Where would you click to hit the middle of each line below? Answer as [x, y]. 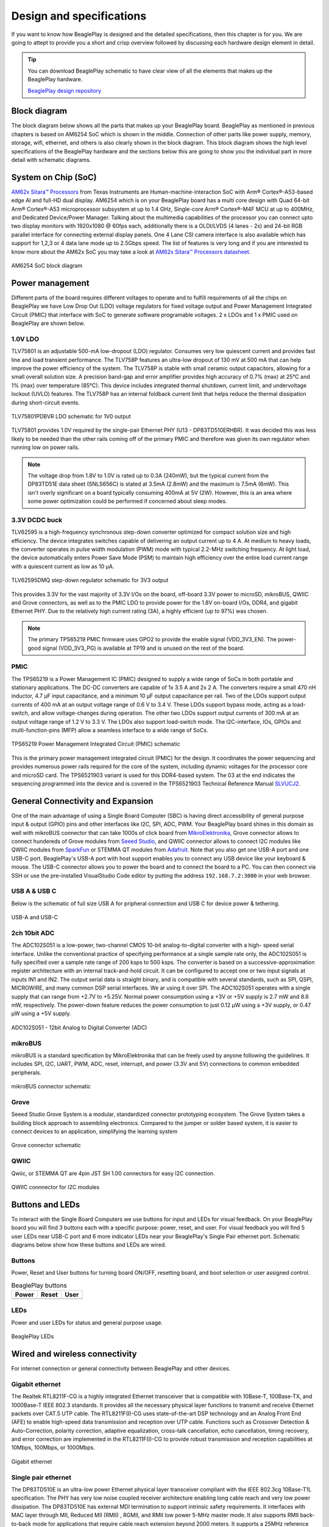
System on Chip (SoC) [54, 177]
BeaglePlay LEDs [33, 1336]
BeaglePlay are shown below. [48, 323]
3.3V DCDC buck [37, 520]
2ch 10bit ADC [33, 933]
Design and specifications [79, 16]
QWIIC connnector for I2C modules [55, 1187]
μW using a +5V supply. [41, 1013]
